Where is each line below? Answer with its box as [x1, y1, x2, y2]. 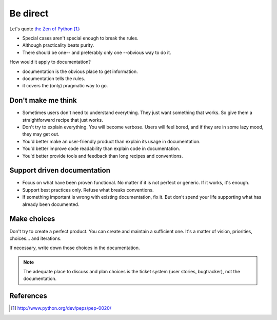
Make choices [9, 215, 55, 223]
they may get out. [22, 131, 60, 137]
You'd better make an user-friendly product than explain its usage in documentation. [22, 138, 201, 144]
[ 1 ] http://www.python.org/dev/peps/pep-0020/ [11, 305, 112, 311]
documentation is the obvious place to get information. [22, 68, 138, 74]
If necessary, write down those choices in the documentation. [9, 244, 140, 251]
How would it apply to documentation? [9, 59, 91, 65]
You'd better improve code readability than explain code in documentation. [22, 145, 181, 152]
